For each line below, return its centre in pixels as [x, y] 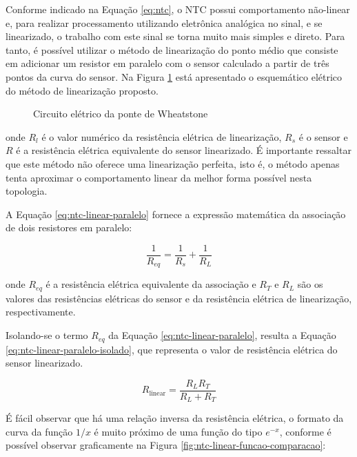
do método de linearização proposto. [82, 90]
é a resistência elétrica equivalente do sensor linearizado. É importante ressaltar [184, 150]
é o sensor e [323, 136]
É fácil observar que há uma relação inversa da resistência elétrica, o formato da [175, 418]
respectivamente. [41, 312]
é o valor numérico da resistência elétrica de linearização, [162, 136]
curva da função [39, 431]
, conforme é [305, 431]
